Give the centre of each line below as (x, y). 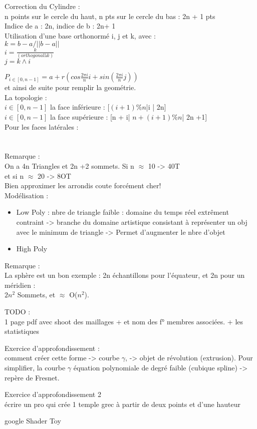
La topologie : (26, 97)
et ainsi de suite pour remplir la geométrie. (70, 87)
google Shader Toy (33, 421)
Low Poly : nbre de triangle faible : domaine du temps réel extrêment (122, 212)
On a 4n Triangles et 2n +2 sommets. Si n (69, 165)
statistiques (22, 331)
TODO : (18, 312)
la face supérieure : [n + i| (90, 116)
